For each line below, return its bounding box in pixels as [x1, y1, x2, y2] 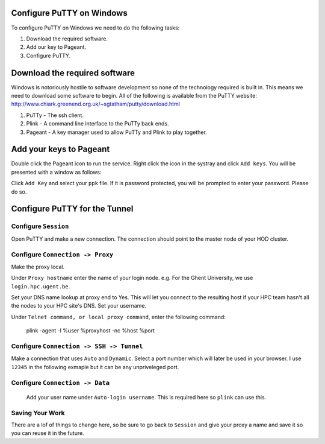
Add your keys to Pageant [11, 144, 110, 154]
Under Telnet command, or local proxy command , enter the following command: [11, 313, 226, 320]
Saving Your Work [11, 408, 66, 417]
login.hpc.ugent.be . [11, 282, 70, 290]
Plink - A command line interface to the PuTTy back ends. [26, 120, 169, 127]
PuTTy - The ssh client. [26, 112, 84, 119]
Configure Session [11, 222, 69, 230]
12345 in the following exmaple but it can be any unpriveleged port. [11, 363, 179, 370]
